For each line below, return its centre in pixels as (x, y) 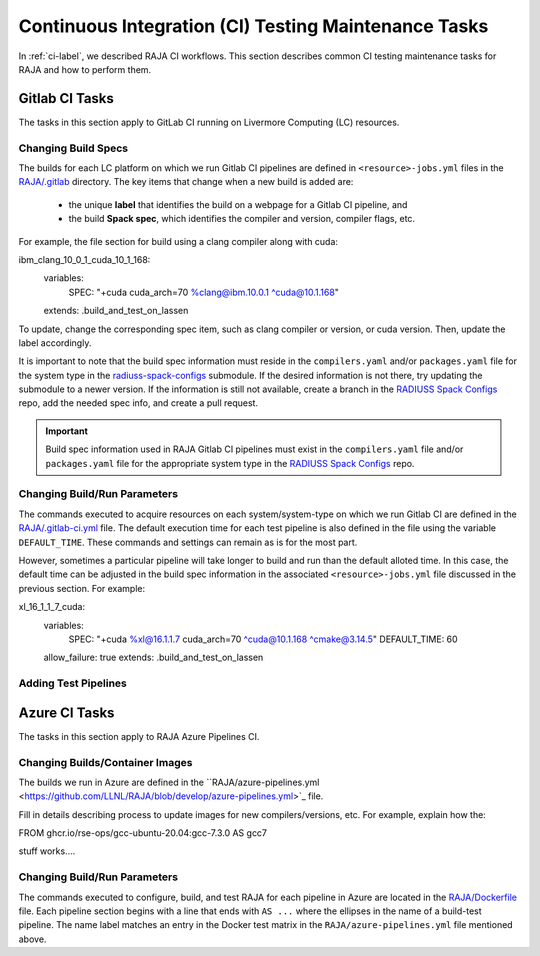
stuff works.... (47, 851)
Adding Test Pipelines (72, 683)
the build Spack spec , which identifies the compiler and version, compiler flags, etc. (241, 219)
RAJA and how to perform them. (85, 69)
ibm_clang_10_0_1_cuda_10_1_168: (84, 259)
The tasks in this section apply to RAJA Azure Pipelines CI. (139, 736)
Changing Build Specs (73, 148)
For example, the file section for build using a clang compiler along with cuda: (178, 241)
